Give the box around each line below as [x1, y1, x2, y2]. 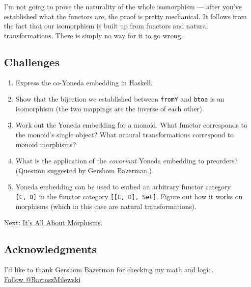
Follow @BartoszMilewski [4, 274, 81, 284]
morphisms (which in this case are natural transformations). [15, 201, 196, 211]
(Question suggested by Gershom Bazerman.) [15, 165, 152, 175]
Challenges [4, 54, 60, 69]
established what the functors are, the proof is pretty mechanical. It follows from [4, 11, 247, 21]
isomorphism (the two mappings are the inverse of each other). [15, 103, 204, 113]
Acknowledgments [4, 241, 97, 257]
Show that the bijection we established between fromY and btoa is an [15, 94, 224, 104]
